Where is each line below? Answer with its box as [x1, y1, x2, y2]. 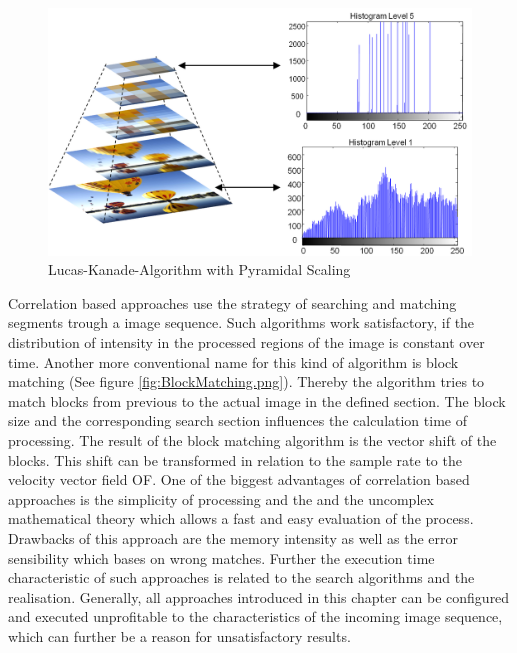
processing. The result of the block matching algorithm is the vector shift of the [8, 429, 497, 450]
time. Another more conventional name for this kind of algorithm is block [8, 351, 459, 372]
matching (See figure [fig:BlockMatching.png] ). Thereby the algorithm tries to [8, 371, 485, 392]
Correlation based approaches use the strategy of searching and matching [8, 292, 457, 313]
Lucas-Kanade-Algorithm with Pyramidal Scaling [48, 259, 351, 280]
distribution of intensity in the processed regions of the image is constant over [8, 331, 485, 352]
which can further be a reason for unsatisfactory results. [8, 625, 351, 646]
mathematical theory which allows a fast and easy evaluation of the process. [8, 508, 474, 529]
